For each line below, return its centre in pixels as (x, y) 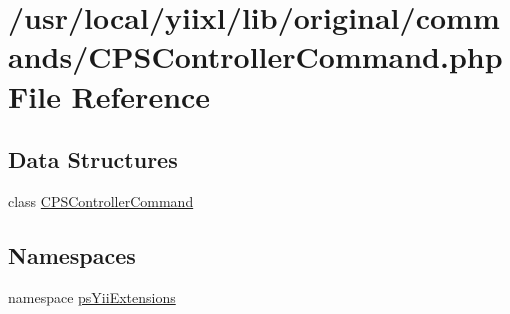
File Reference (109, 95)
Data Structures (93, 159)
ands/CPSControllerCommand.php (255, 56)
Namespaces (72, 254)
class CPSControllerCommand (101, 200)
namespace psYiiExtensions (92, 296)
